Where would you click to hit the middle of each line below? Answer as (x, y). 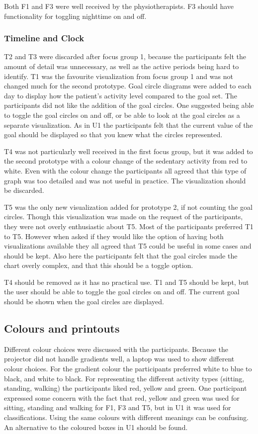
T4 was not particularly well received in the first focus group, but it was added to (129, 151)
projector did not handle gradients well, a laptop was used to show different (119, 359)
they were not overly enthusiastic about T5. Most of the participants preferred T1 (129, 226)
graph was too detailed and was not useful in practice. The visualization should (125, 180)
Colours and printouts (62, 328)
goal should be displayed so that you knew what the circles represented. (113, 134)
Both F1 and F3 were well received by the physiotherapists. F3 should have (119, 6)
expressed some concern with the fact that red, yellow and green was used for (122, 397)
